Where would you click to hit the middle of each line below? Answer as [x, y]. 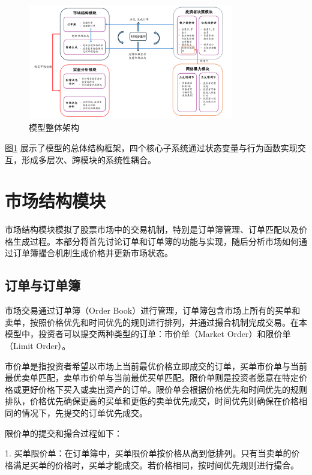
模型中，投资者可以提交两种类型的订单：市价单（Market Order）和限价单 [148, 334]
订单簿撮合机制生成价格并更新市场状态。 [93, 253]
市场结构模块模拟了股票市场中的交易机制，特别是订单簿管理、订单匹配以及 [152, 229]
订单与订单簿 [43, 285]
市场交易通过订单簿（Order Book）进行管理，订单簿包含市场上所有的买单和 [153, 310]
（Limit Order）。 [38, 346]
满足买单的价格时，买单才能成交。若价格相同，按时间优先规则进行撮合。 [156, 465]
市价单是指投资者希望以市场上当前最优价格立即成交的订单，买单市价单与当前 [156, 366]
